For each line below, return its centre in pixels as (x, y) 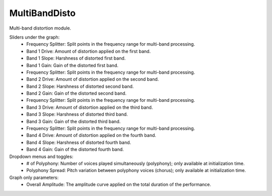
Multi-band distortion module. (40, 28)
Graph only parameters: (34, 177)
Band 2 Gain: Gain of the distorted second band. (77, 93)
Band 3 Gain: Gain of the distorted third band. (74, 121)
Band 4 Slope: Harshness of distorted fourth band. (79, 142)
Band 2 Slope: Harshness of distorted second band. (80, 86)
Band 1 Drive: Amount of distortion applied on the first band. (89, 51)
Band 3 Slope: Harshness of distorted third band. (77, 114)
